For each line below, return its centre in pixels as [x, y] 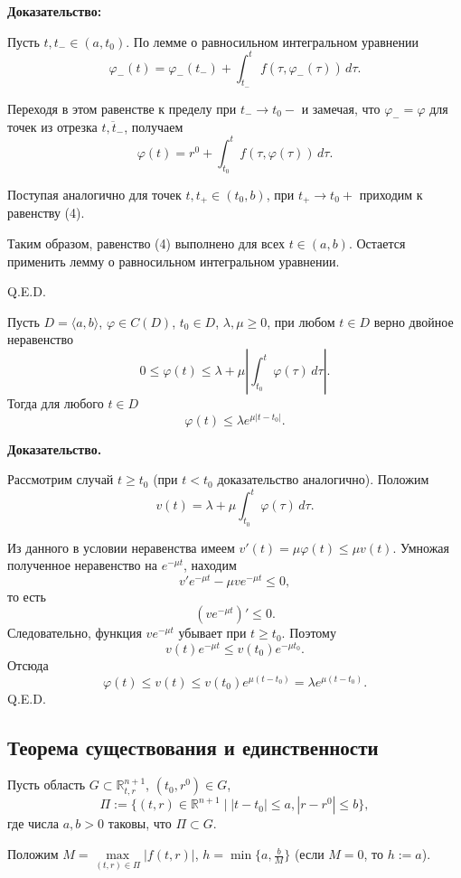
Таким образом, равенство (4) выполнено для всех [146, 243]
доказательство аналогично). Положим [323, 479]
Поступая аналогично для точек [94, 194]
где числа [33, 823]
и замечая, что [341, 108]
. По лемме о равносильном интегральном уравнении [273, 41]
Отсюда [28, 665]
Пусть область [47, 785]
